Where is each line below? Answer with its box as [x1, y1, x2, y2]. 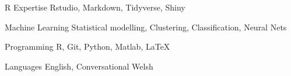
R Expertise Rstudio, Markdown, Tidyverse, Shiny [5, 1, 185, 13]
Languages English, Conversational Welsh [5, 60, 153, 72]
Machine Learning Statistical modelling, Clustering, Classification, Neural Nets [5, 20, 287, 33]
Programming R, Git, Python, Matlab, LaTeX [5, 40, 170, 53]
